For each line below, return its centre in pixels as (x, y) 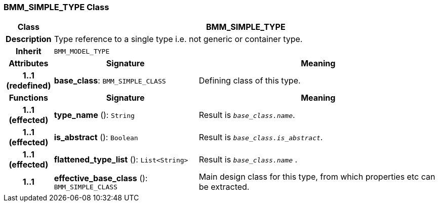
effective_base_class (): (101, 178)
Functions (28, 98)
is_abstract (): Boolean (96, 137)
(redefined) (29, 86)
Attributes (29, 64)
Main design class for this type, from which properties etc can (317, 177)
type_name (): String (94, 115)
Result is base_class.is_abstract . (261, 137)
